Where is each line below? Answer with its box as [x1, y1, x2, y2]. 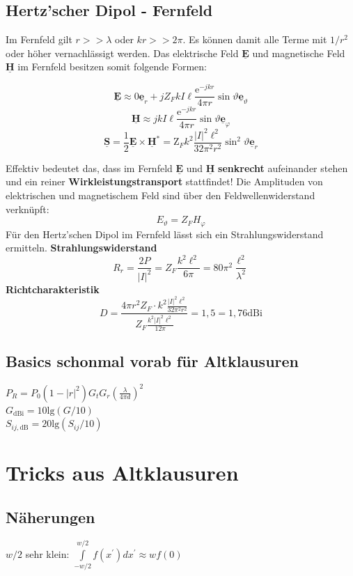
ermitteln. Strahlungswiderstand [6, 240, 157, 255]
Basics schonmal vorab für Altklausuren [6, 350, 299, 372]
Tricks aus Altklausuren [6, 458, 239, 487]
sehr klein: [25, 546, 70, 561]
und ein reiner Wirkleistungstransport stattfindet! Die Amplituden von [6, 174, 323, 189]
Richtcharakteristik [6, 281, 100, 296]
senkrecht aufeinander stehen [218, 160, 348, 175]
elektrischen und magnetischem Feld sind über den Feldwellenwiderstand [6, 188, 315, 203]
